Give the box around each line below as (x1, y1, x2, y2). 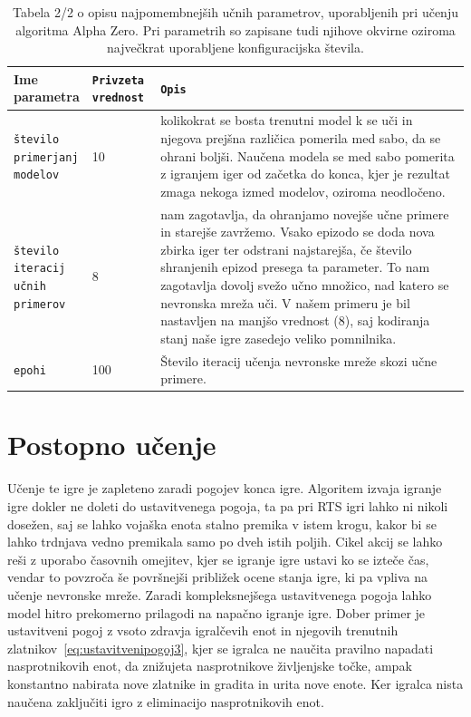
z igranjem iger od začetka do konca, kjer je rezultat (160, 164, 450, 183)
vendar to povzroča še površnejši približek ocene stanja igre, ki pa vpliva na (7, 567, 428, 586)
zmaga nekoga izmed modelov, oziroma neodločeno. (160, 181, 446, 200)
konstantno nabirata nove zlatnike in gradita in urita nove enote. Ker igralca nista (7, 673, 464, 693)
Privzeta (91, 73, 145, 87)
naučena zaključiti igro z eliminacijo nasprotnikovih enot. (7, 692, 324, 711)
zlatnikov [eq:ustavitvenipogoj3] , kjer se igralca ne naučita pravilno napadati (7, 638, 434, 657)
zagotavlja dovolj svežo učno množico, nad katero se (160, 275, 449, 294)
